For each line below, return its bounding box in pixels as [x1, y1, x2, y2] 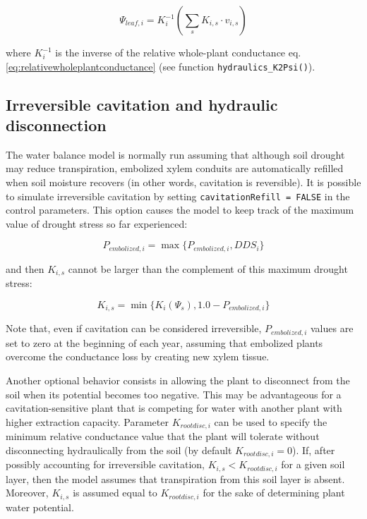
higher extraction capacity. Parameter [6, 414, 169, 429]
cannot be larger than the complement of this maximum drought [68, 261, 348, 276]
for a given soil [281, 457, 345, 472]
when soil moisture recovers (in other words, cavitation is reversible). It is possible [6, 175, 361, 190]
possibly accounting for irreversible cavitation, [6, 457, 205, 472]
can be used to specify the [214, 414, 327, 429]
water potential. [6, 499, 74, 514]
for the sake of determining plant [203, 485, 345, 500]
